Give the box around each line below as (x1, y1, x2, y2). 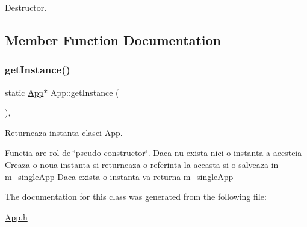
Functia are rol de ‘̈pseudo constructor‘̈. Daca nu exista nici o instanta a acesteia (5, 146, 302, 159)
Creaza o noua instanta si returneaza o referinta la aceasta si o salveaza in (5, 158, 279, 170)
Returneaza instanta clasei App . (5, 126, 123, 138)
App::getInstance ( (50, 86, 119, 98)
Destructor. (5, 1, 47, 13)
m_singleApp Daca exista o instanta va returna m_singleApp (5, 170, 234, 182)
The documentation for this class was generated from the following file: (5, 190, 267, 203)
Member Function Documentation (5, 30, 222, 49)
